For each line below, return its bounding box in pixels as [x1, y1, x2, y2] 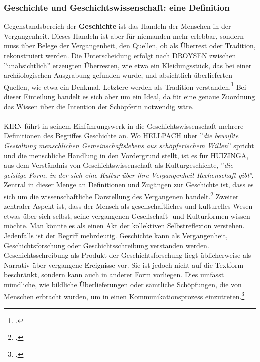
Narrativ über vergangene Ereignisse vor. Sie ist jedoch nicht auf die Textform [4, 259, 244, 270]
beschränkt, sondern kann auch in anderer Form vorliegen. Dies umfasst [4, 269, 224, 280]
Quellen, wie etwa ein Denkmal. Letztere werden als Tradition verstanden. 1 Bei [4, 80, 246, 92]
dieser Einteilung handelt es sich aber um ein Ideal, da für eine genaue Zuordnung [4, 91, 255, 102]
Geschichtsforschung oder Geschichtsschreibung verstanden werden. [4, 240, 209, 250]
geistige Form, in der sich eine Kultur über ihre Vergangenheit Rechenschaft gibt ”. [4, 169, 254, 180]
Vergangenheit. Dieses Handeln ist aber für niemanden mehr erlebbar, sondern [4, 30, 244, 41]
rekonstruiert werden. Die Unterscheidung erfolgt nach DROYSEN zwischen [4, 50, 236, 60]
